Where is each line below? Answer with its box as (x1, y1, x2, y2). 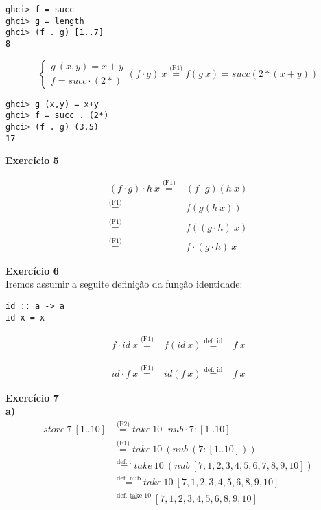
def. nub (117, 475, 141, 483)
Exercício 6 (5, 263, 59, 277)
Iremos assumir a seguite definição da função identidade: (5, 277, 243, 291)
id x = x (5, 312, 45, 323)
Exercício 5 (5, 153, 59, 167)
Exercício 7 (5, 390, 59, 404)
